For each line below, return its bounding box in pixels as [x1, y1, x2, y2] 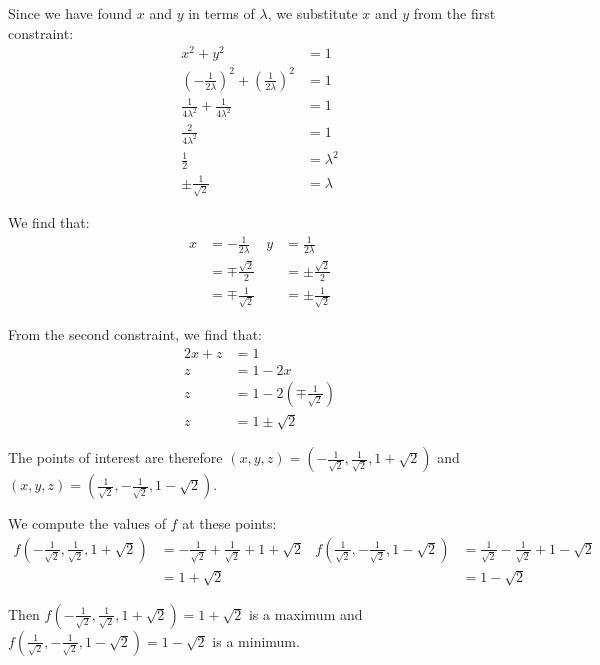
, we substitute [267, 3, 358, 23]
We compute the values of [8, 513, 166, 534]
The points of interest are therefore [8, 447, 223, 468]
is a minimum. [212, 630, 300, 651]
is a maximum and [248, 603, 363, 624]
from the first [413, 3, 496, 23]
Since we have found [8, 3, 133, 23]
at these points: [182, 513, 277, 534]
